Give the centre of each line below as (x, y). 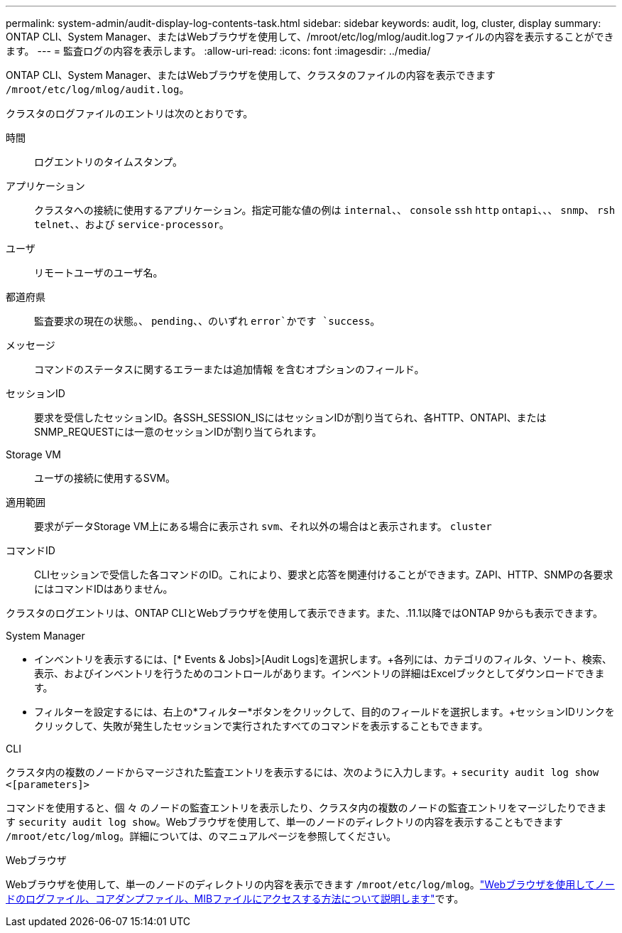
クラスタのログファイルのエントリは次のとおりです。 (130, 113)
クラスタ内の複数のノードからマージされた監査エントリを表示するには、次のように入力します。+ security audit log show (302, 772)
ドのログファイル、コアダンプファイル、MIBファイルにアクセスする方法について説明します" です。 (235, 899)
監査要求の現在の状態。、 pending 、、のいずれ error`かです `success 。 (207, 321)
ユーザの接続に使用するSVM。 (105, 478)
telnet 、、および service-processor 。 (132, 224)
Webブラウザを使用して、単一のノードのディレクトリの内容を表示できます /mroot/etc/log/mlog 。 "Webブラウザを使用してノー (310, 884)
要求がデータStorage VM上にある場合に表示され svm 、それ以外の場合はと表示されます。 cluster (263, 526)
